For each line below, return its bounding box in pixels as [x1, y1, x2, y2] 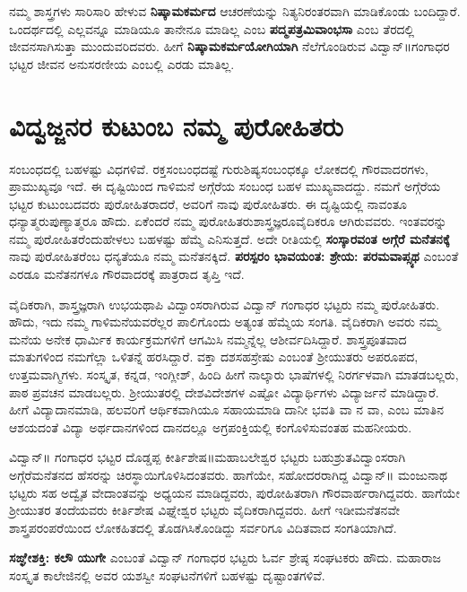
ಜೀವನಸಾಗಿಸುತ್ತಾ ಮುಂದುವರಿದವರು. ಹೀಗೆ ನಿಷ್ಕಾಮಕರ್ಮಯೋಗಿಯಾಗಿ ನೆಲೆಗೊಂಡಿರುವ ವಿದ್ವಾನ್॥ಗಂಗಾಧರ [9, 37, 450, 56]
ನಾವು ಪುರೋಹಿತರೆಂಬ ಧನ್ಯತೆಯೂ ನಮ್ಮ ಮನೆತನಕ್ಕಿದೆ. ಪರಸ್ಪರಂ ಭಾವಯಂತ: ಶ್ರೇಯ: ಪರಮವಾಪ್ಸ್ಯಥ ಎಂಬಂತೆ [9, 247, 459, 266]
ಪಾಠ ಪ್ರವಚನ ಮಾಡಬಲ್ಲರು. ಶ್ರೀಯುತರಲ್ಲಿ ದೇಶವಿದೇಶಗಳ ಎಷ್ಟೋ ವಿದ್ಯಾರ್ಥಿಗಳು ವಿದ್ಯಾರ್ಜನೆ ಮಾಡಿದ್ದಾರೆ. [9, 382, 439, 401]
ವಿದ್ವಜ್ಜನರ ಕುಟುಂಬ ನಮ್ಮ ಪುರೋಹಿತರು [9, 107, 343, 144]
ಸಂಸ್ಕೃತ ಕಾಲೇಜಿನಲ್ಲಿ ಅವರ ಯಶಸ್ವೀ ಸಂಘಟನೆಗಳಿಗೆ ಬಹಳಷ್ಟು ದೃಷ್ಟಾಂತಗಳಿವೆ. [9, 565, 325, 584]
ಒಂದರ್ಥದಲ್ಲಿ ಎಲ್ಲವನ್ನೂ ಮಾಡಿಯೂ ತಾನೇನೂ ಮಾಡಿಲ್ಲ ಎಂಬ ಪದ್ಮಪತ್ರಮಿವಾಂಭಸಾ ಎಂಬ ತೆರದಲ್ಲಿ [9, 19, 415, 38]
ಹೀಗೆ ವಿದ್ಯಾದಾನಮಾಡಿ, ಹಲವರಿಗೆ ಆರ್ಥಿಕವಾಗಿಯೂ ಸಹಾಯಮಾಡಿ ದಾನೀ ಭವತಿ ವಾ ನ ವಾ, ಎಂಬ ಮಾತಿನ [9, 400, 444, 419]
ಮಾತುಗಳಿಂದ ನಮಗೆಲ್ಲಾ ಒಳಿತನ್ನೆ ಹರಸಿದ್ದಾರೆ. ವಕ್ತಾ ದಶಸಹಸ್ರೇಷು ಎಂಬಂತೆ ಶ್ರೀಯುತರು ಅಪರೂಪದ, [9, 347, 419, 366]
